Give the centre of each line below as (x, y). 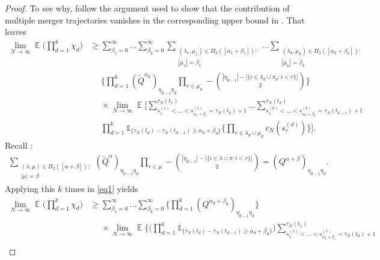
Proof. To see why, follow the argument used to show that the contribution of (147, 8)
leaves (16, 32)
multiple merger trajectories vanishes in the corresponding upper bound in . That (155, 20)
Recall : (19, 145)
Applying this (30, 189)
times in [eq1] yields (101, 189)
